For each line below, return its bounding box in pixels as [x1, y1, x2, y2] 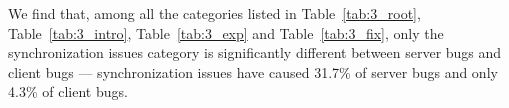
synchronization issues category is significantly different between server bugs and [8, 42, 502, 63]
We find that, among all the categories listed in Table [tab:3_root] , [8, 3, 421, 23]
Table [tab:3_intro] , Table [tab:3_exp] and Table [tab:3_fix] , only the [8, 22, 444, 43]
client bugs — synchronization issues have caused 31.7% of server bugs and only [8, 61, 498, 82]
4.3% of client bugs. [8, 81, 128, 102]
